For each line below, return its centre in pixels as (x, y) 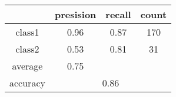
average (27, 66)
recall (118, 14)
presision (75, 14)
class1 (27, 32)
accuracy (27, 83)
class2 (27, 49)
